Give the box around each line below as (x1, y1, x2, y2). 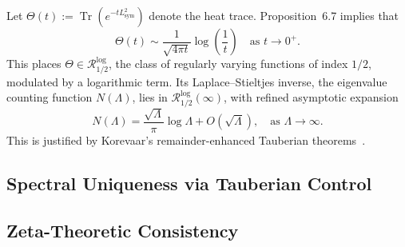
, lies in (132, 89, 168, 106)
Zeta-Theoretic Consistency (6, 217, 239, 242)
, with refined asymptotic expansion (223, 89, 399, 106)
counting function (6, 89, 93, 106)
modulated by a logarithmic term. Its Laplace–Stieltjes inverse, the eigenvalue (6, 73, 387, 90)
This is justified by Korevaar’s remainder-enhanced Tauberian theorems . (6, 131, 366, 148)
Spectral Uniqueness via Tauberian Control (6, 170, 372, 195)
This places (6, 55, 62, 71)
